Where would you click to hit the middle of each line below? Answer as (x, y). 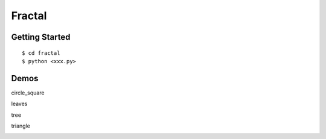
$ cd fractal (41, 53)
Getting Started (41, 37)
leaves (19, 104)
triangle (21, 126)
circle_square (28, 93)
